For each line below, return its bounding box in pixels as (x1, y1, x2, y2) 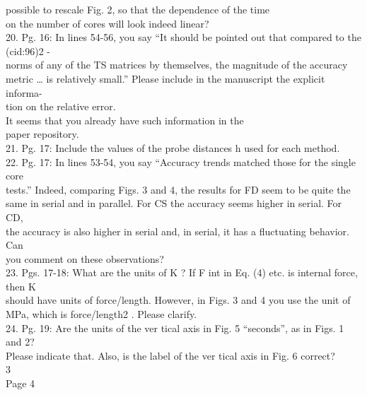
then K (6, 278, 36, 293)
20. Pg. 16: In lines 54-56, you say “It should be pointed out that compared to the (6, 30, 361, 45)
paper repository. (6, 126, 79, 141)
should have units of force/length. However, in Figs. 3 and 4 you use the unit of (6, 293, 351, 307)
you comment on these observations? (6, 251, 164, 266)
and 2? (6, 334, 35, 349)
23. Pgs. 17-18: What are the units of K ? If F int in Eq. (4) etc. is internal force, (6, 265, 358, 280)
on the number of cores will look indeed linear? (6, 16, 209, 30)
